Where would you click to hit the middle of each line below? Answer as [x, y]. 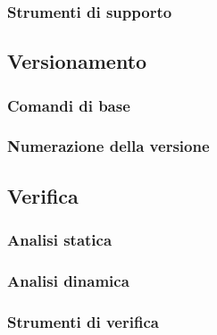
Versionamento [77, 61]
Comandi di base [69, 105]
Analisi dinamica [68, 280]
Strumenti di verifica [83, 321]
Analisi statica [60, 240]
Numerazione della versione [108, 146]
